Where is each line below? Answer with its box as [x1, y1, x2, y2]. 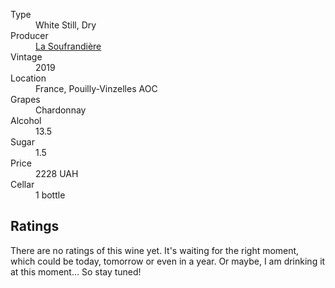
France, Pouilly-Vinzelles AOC [35, 83, 158, 94]
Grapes [10, 94, 41, 105]
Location [10, 72, 47, 84]
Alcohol [10, 115, 42, 126]
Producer [10, 30, 49, 41]
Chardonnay [35, 104, 87, 116]
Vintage [10, 51, 43, 63]
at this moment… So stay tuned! [10, 265, 142, 278]
